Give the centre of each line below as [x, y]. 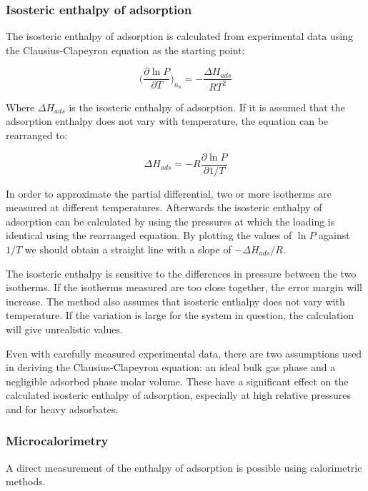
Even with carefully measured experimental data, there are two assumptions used [184, 353]
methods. [26, 481]
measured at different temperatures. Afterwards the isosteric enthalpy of [164, 207]
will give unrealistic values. [64, 329]
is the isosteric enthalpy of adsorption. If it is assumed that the [207, 107]
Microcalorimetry [57, 441]
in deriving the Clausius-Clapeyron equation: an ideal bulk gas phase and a [171, 367]
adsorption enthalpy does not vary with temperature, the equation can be [167, 121]
